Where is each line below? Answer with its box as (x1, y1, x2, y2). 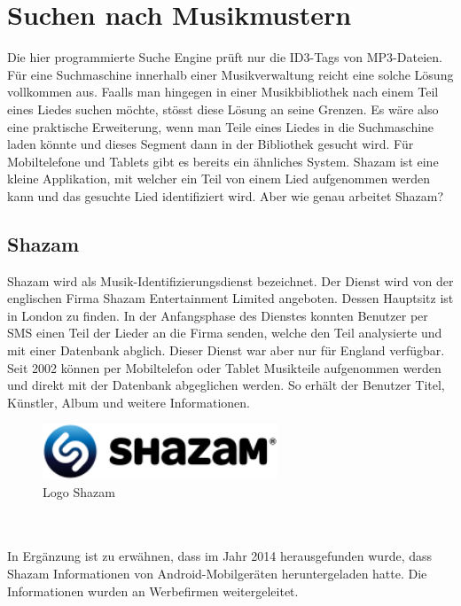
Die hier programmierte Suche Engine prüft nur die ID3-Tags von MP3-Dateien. (7, 48, 442, 66)
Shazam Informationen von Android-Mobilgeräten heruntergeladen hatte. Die (7, 563, 427, 582)
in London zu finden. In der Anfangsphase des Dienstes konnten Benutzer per (7, 306, 428, 324)
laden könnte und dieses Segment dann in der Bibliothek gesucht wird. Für (7, 135, 414, 153)
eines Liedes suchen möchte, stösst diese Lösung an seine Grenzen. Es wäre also (7, 99, 439, 118)
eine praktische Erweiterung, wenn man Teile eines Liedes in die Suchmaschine (7, 117, 434, 136)
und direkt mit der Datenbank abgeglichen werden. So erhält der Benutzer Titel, (7, 376, 445, 394)
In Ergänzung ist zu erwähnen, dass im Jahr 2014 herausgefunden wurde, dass (7, 547, 433, 565)
